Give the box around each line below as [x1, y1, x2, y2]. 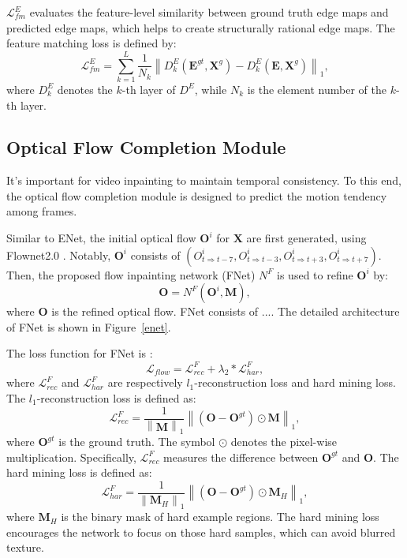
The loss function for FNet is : [6, 345, 153, 361]
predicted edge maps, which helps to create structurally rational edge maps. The [6, 19, 395, 36]
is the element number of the [247, 81, 386, 97]
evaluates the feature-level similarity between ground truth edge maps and [29, 4, 389, 20]
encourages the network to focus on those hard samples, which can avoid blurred [6, 523, 396, 540]
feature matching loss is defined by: [6, 35, 177, 51]
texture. [6, 539, 44, 556]
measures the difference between [163, 448, 319, 465]
